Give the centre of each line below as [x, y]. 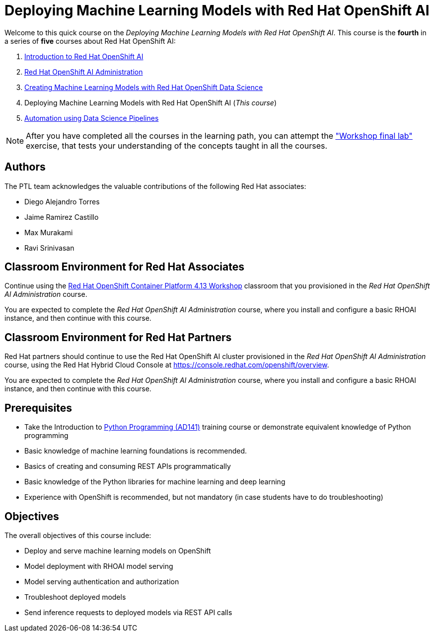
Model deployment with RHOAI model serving [99, 566]
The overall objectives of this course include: [78, 535]
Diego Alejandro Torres [62, 201]
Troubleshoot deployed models [75, 597]
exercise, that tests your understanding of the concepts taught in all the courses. [177, 145]
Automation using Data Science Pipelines [92, 118]
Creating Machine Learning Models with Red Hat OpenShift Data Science [144, 87]
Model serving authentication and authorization [102, 581]
